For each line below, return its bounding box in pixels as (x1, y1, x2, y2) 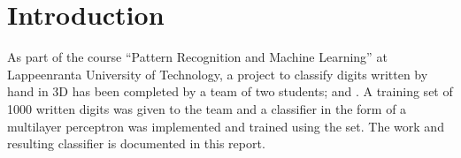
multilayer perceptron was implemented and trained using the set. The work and (7, 117, 444, 135)
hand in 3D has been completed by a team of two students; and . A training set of (7, 82, 453, 101)
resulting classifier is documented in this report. (7, 134, 265, 153)
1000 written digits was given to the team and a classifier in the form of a (7, 99, 407, 117)
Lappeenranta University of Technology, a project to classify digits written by (7, 64, 428, 83)
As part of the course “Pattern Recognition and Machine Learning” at (7, 48, 388, 66)
